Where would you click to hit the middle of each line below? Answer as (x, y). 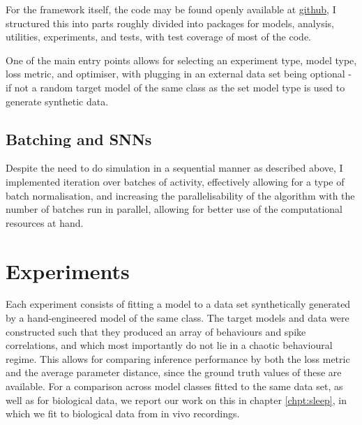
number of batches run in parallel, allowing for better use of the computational (174, 209)
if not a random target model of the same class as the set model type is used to (175, 87)
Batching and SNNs (79, 139)
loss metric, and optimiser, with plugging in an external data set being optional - (179, 74)
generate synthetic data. (57, 101)
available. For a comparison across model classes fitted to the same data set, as (174, 386)
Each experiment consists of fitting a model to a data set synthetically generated (178, 304)
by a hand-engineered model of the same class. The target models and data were (178, 318)
